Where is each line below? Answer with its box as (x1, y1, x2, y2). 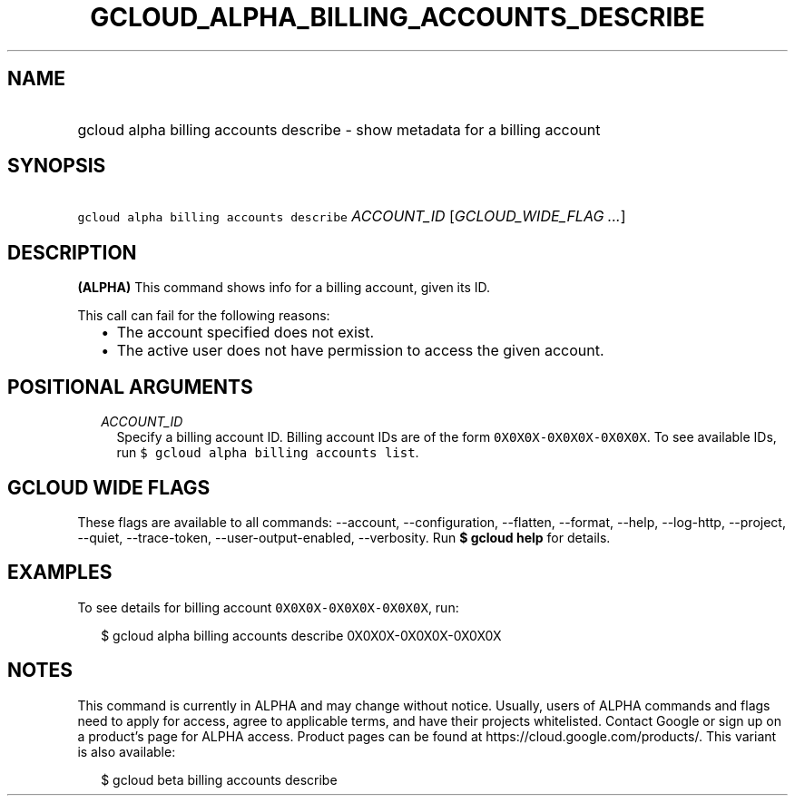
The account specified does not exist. (116, 323, 375, 342)
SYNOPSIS (7, 154, 106, 178)
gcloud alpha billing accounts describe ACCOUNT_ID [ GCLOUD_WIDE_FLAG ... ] (77, 207, 626, 226)
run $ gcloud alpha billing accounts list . (116, 445, 419, 461)
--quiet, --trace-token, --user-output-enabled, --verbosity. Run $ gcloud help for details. (77, 529, 611, 545)
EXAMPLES (7, 561, 113, 584)
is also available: (77, 743, 176, 759)
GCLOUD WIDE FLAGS (7, 475, 211, 499)
